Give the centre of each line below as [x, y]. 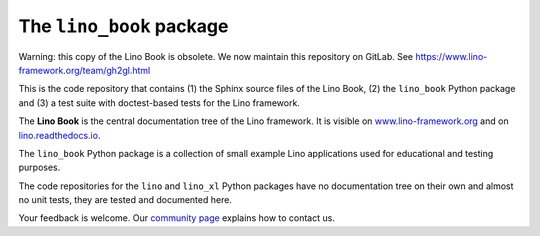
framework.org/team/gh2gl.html [84, 70]
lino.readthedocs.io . [59, 135]
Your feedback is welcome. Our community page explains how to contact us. [176, 218]
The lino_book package [123, 26]
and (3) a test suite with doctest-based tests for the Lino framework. [159, 102]
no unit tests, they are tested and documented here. [125, 200]
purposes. [39, 167]
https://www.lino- [451, 56]
